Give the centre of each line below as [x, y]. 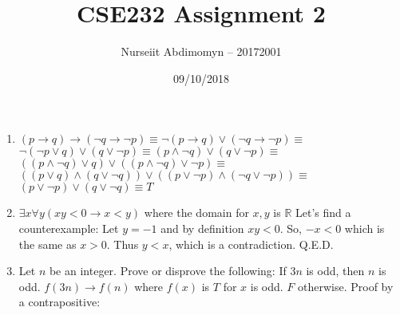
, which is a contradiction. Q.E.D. [251, 244]
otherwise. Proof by [346, 286]
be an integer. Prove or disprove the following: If [168, 271]
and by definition [202, 228]
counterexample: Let [69, 228]
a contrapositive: [59, 302]
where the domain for [196, 213]
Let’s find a [323, 213]
